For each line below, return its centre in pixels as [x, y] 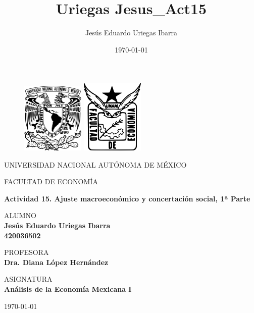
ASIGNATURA [28, 279]
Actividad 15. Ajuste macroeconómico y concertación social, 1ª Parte [127, 198]
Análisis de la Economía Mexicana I [68, 289]
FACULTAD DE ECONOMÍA [51, 181]
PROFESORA [27, 252]
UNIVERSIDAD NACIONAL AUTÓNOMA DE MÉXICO [95, 164]
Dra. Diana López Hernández [56, 262]
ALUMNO [20, 215]
